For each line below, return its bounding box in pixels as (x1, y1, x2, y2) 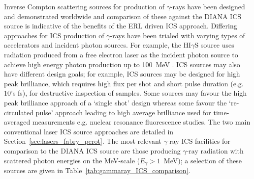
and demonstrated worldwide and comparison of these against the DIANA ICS (4, 11, 242, 21)
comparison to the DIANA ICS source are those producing (4, 145, 181, 155)
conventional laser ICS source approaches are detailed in (4, 126, 174, 136)
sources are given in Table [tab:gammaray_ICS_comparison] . (4, 165, 190, 175)
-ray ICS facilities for (167, 136, 230, 146)
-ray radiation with (186, 145, 244, 155)
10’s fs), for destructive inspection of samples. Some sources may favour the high (4, 88, 247, 98)
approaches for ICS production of (4, 30, 104, 40)
